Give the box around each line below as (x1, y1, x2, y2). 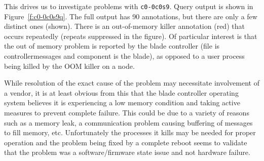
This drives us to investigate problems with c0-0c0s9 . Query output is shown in (4, 1, 253, 11)
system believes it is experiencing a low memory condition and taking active (4, 97, 240, 108)
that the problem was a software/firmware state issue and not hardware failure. (4, 147, 250, 157)
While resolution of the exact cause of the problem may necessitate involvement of (4, 77, 259, 88)
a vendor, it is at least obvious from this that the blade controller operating (4, 87, 239, 98)
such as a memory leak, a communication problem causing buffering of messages (4, 117, 253, 128)
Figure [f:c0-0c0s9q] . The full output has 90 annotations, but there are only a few (4, 11, 257, 21)
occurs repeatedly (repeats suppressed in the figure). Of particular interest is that (4, 30, 257, 41)
